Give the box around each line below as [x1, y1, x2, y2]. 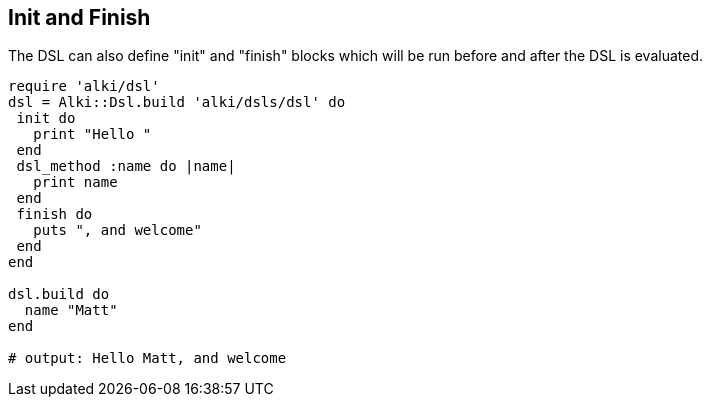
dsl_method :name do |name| [16, 158, 236, 175]
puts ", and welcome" [33, 222, 202, 239]
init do [16, 110, 76, 127]
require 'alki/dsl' [8, 78, 160, 95]
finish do [16, 206, 93, 223]
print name [33, 174, 118, 191]
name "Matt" [24, 302, 118, 319]
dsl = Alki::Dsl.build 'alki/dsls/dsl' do [8, 94, 346, 111]
